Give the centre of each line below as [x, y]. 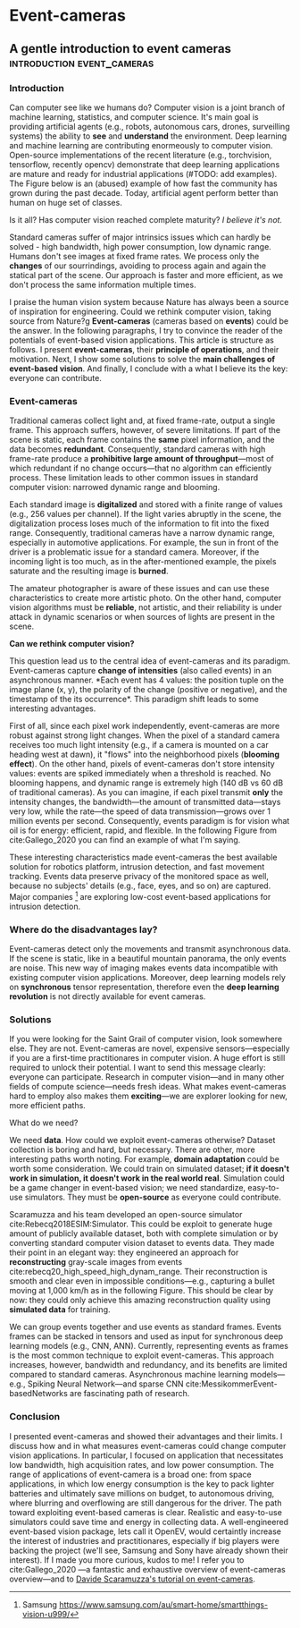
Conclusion [35, 1417]
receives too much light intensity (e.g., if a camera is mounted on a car [139, 745]
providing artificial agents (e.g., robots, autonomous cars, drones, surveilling [150, 126]
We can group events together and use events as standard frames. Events [146, 1327]
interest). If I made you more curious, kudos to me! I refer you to [127, 1560]
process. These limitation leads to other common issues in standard [134, 478]
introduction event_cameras [82, 62]
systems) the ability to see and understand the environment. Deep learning [148, 136]
